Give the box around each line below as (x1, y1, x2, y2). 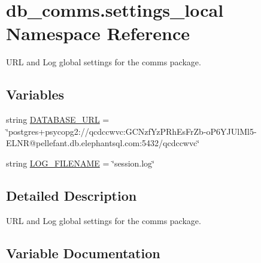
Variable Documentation (6, 243, 160, 262)
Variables (6, 85, 65, 104)
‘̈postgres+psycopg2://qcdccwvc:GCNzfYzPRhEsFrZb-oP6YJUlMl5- (6, 125, 257, 137)
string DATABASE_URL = (6, 113, 110, 126)
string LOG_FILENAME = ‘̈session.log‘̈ (6, 156, 155, 169)
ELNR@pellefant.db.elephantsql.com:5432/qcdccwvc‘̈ (6, 137, 200, 149)
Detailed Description (6, 186, 137, 204)
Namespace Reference (6, 21, 190, 46)
